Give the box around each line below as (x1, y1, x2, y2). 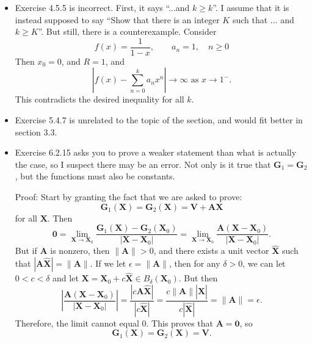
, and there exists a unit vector (153, 244, 269, 257)
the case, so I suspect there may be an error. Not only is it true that (15, 157, 271, 170)
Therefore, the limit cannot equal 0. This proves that (15, 316, 214, 329)
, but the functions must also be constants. (15, 170, 175, 182)
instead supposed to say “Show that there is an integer (15, 13, 220, 26)
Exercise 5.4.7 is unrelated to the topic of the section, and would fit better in (15, 114, 303, 126)
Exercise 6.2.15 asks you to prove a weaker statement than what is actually (15, 146, 297, 159)
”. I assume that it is (212, 1, 289, 13)
